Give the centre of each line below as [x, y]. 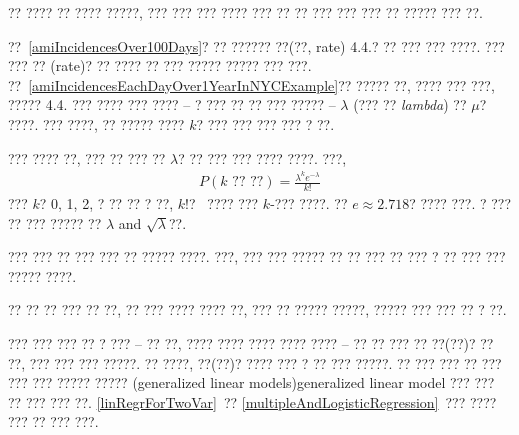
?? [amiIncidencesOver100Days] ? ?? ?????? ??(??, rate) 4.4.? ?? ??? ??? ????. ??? [256, 45]
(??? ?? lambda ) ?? [410, 104]
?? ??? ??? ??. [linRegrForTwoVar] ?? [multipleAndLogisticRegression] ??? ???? [252, 401]
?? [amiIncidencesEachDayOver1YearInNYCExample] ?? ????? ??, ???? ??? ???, [251, 84]
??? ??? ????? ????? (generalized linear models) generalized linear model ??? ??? [251, 382]
